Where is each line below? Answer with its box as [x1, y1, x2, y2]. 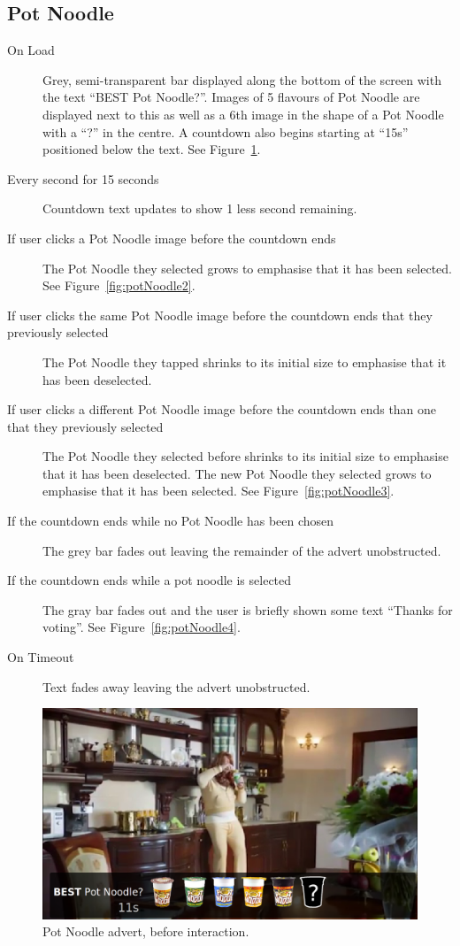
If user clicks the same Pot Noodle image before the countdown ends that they [7, 305, 433, 324]
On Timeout [7, 648, 74, 666]
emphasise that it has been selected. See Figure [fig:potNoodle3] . [42, 481, 395, 500]
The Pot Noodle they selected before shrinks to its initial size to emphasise [42, 447, 448, 465]
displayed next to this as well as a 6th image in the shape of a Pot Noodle [42, 104, 444, 123]
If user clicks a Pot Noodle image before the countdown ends [7, 228, 336, 247]
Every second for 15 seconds [7, 169, 159, 188]
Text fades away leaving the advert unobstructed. [42, 677, 310, 696]
